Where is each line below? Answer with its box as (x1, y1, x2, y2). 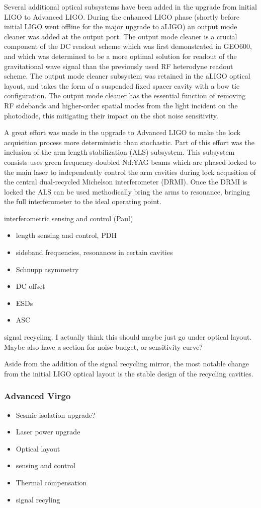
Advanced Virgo (4, 390, 71, 402)
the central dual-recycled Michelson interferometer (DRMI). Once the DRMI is (4, 176, 247, 187)
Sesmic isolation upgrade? (16, 409, 96, 420)
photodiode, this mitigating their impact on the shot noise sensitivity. (4, 110, 218, 120)
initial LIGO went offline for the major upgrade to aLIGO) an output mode (4, 21, 237, 32)
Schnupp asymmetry (16, 264, 79, 274)
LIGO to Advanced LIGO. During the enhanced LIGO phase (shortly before (4, 11, 240, 22)
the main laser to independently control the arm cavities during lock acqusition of (4, 166, 256, 177)
